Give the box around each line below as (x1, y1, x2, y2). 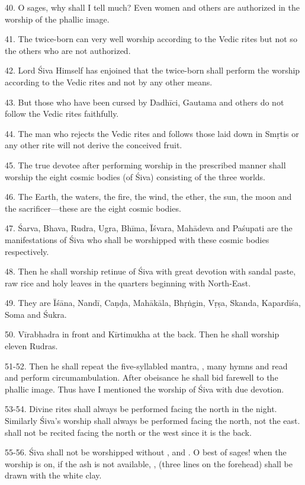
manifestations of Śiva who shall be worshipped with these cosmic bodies (5, 233, 269, 245)
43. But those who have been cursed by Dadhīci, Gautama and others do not (5, 95, 284, 108)
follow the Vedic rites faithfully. (5, 107, 119, 120)
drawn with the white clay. (5, 469, 102, 481)
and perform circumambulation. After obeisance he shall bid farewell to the (5, 371, 278, 384)
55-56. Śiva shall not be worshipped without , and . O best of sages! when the (5, 446, 287, 458)
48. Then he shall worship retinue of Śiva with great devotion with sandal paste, (5, 265, 296, 277)
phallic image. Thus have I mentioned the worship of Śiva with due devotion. (5, 382, 284, 395)
